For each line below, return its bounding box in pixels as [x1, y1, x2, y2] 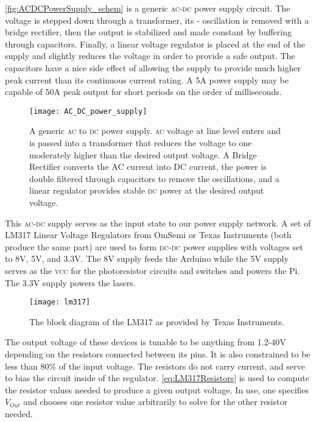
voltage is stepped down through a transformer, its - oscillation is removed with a [5, 13, 309, 26]
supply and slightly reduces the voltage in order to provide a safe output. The [5, 49, 295, 62]
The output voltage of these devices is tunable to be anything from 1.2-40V [5, 336, 286, 348]
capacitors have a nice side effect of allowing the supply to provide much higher [5, 61, 301, 74]
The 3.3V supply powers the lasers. [5, 276, 136, 289]
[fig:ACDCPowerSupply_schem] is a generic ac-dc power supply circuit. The [5, 2, 290, 14]
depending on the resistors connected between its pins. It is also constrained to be [5, 347, 311, 360]
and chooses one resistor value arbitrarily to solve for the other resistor [23, 395, 287, 408]
